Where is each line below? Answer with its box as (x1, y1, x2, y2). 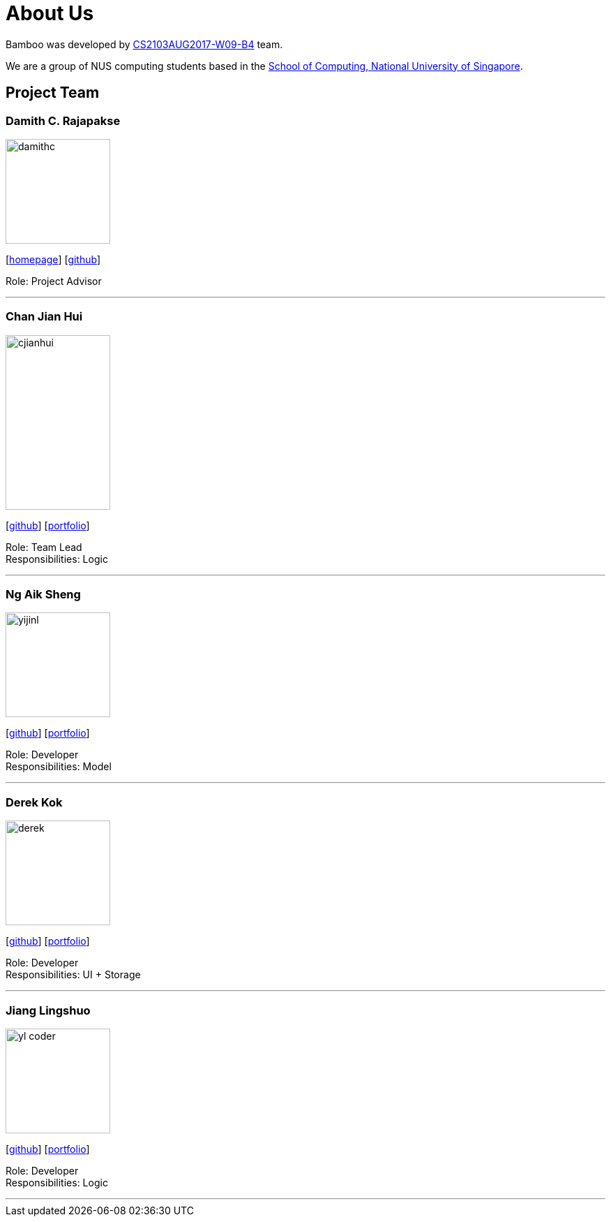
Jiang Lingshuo (6, 1003, 91, 1017)
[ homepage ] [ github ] (6, 253, 101, 265)
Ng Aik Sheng (6, 587, 81, 602)
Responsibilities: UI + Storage (6, 969, 141, 981)
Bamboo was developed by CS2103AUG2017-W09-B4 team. (6, 38, 283, 50)
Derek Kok (6, 795, 63, 809)
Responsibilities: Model (6, 760, 112, 773)
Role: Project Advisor (6, 274, 102, 287)
